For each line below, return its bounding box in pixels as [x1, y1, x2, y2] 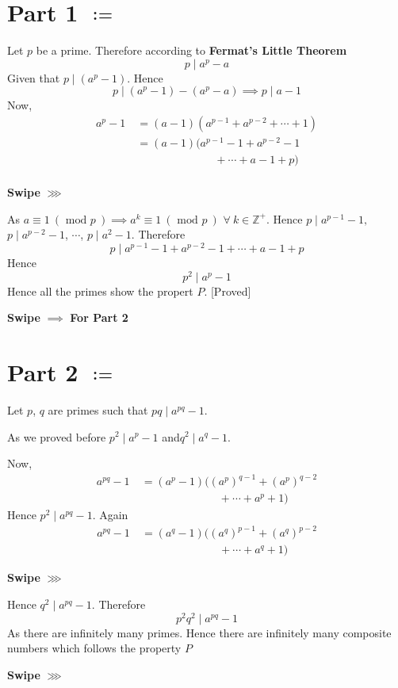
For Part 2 [70, 309, 128, 326]
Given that [7, 69, 60, 86]
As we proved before [7, 428, 106, 445]
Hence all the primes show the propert [7, 282, 193, 299]
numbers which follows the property [7, 640, 182, 656]
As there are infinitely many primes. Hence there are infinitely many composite [7, 624, 392, 640]
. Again [92, 506, 128, 523]
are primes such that [48, 401, 148, 418]
